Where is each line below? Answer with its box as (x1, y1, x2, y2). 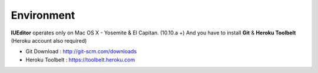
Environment (11, 9, 75, 22)
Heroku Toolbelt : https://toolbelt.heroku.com (25, 56, 135, 63)
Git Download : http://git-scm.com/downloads (25, 48, 137, 55)
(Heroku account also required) (11, 37, 87, 44)
